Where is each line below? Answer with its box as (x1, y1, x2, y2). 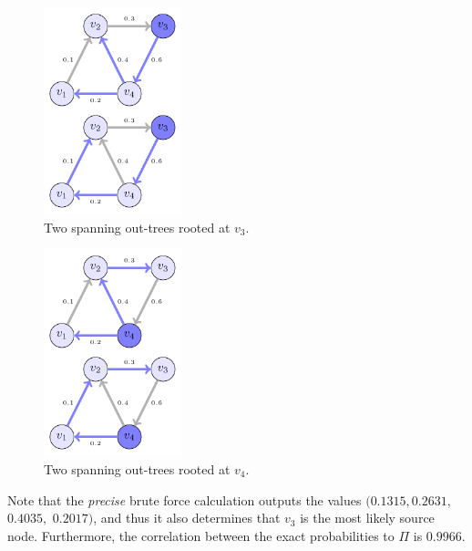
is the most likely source (300, 508, 435, 527)
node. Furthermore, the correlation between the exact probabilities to (7, 525, 395, 545)
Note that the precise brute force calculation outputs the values (7, 490, 362, 509)
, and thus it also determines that (93, 508, 281, 527)
